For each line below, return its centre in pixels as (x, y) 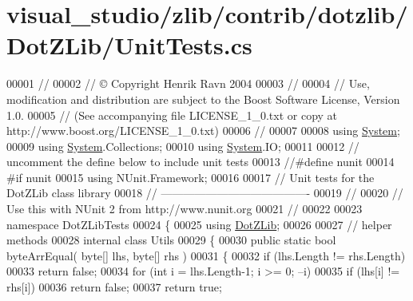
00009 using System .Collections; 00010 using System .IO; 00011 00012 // (183, 146)
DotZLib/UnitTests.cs (129, 45)
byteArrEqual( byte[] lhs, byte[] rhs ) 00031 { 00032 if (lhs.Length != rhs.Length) (206, 255)
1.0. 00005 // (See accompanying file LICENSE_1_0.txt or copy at (172, 115)
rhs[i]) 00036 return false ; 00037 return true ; (114, 287)
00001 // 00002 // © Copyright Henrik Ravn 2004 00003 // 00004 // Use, (188, 83)
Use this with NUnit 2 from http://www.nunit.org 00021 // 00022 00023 (185, 209)
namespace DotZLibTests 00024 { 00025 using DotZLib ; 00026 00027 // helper (199, 224)
